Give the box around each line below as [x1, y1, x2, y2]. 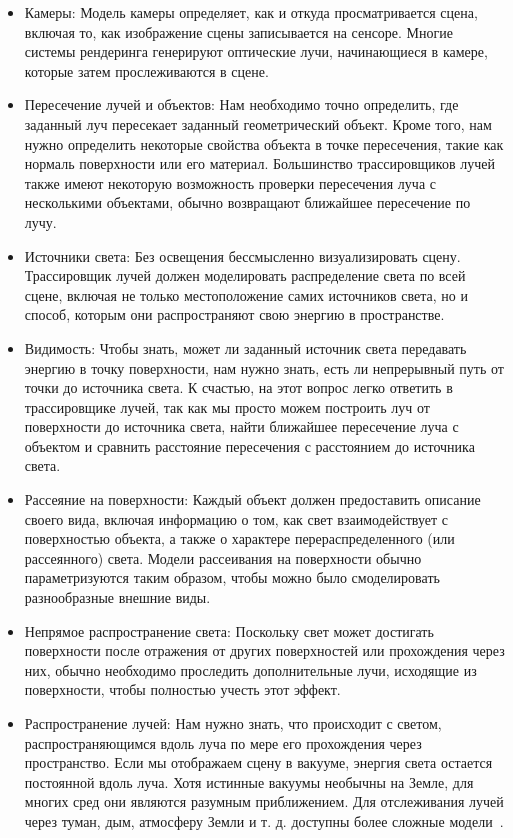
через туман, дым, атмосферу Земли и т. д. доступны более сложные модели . [24, 810, 504, 831]
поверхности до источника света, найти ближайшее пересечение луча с [24, 416, 459, 437]
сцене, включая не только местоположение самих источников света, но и [24, 284, 468, 305]
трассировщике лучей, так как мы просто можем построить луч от [24, 396, 430, 417]
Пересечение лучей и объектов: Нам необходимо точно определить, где [24, 94, 459, 115]
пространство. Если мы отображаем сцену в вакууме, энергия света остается [24, 752, 493, 773]
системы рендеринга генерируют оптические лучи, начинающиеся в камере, [24, 41, 488, 62]
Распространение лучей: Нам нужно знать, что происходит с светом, [24, 713, 442, 733]
